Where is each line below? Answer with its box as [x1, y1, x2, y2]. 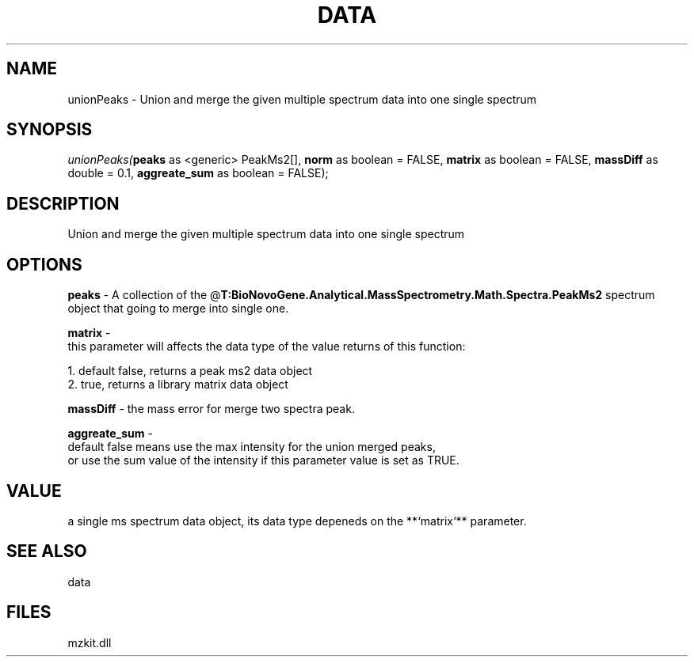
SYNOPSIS [6, 119, 93, 140]
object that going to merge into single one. [67, 301, 289, 316]
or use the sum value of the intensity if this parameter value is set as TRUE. [67, 453, 459, 468]
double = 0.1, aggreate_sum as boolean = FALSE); [67, 166, 329, 180]
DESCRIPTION [6, 193, 120, 214]
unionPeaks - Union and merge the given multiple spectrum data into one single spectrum [67, 92, 537, 106]
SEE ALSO [6, 541, 87, 562]
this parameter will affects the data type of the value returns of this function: [67, 339, 466, 354]
